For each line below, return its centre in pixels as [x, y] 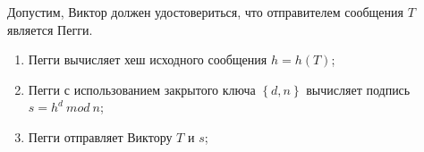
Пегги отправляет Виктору [100, 136]
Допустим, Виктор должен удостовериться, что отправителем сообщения [205, 12]
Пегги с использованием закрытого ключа [142, 89]
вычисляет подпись [358, 89]
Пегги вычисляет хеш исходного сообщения [148, 59]
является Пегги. [50, 29]
